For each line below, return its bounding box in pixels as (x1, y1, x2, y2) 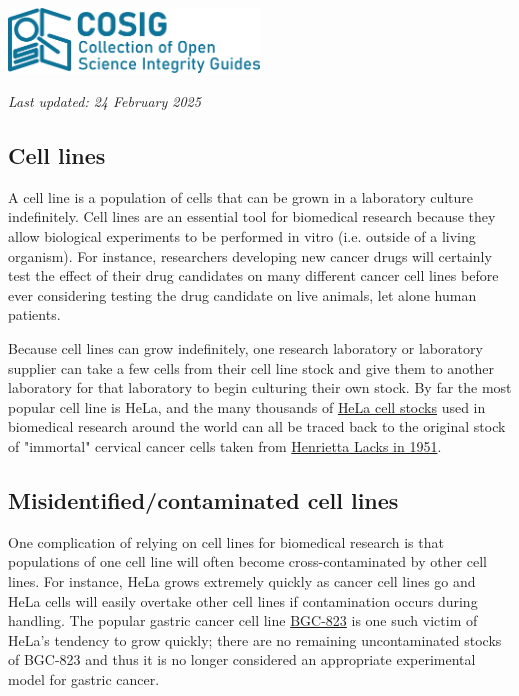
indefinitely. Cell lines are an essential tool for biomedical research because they (8, 206, 496, 227)
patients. (8, 304, 61, 325)
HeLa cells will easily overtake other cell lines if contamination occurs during (8, 590, 478, 611)
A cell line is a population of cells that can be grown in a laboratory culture (8, 186, 474, 207)
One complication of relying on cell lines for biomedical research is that (8, 531, 444, 552)
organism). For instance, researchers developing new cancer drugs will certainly (8, 245, 492, 266)
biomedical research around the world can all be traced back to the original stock (8, 416, 506, 437)
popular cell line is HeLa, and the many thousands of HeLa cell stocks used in (8, 396, 486, 417)
